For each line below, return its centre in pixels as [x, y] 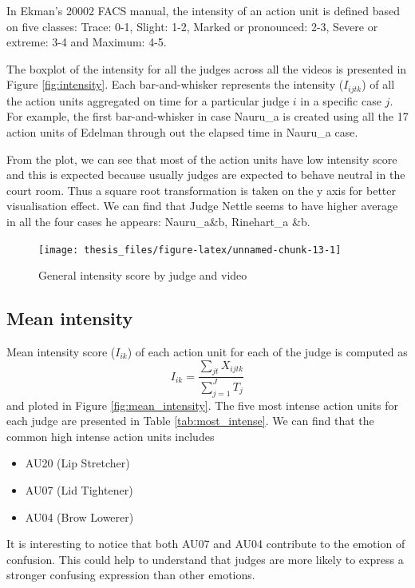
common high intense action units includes [111, 436]
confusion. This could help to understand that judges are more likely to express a [205, 559]
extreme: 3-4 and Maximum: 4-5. [87, 42]
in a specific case [341, 100]
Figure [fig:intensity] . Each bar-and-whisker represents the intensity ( [175, 84]
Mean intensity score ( [61, 352]
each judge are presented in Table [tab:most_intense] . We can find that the [190, 421]
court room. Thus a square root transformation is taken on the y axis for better [201, 190]
